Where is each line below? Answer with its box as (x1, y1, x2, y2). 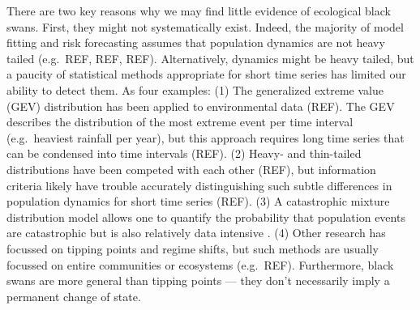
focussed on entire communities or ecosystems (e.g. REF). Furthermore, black (6, 256, 394, 273)
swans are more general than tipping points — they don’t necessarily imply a (6, 272, 390, 289)
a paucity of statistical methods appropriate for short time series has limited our (6, 66, 406, 83)
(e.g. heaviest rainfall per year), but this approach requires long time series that (6, 129, 405, 146)
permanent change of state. (6, 287, 141, 304)
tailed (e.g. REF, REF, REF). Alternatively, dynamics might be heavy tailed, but (6, 49, 414, 66)
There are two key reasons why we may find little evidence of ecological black (6, 2, 391, 19)
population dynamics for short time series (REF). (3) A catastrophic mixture (6, 193, 390, 210)
